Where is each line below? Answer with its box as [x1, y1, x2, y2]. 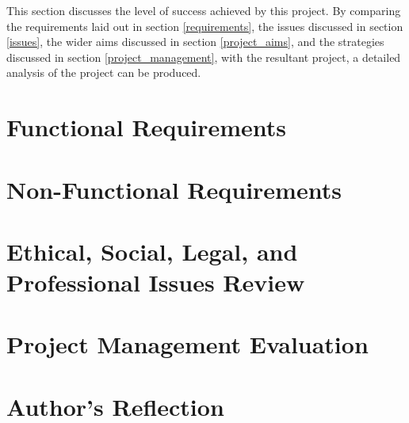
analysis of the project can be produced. [6, 64, 201, 81]
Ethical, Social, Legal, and [6, 234, 298, 267]
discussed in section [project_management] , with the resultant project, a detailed [6, 48, 401, 65]
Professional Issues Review [6, 266, 305, 299]
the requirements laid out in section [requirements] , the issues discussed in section [6, 17, 403, 34]
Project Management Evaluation [6, 328, 369, 360]
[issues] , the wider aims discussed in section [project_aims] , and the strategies [6, 33, 384, 50]
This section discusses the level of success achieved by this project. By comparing [6, 2, 401, 18]
